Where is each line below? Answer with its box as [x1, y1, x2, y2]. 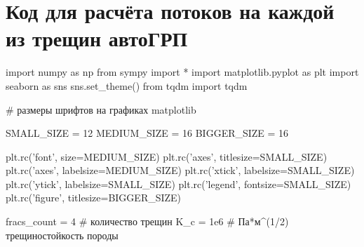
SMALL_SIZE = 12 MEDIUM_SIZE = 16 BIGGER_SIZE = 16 [6, 126, 289, 140]
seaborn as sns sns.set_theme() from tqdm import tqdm [6, 78, 248, 93]
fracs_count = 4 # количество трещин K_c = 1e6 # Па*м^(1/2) [6, 214, 289, 229]
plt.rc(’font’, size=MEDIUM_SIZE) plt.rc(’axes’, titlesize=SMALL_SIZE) [6, 149, 328, 163]
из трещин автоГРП [6, 24, 188, 53]
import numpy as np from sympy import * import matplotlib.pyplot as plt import [6, 65, 359, 79]
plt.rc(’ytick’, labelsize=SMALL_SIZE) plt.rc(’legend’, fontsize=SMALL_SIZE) [6, 176, 351, 191]
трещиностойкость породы [6, 227, 119, 242]
